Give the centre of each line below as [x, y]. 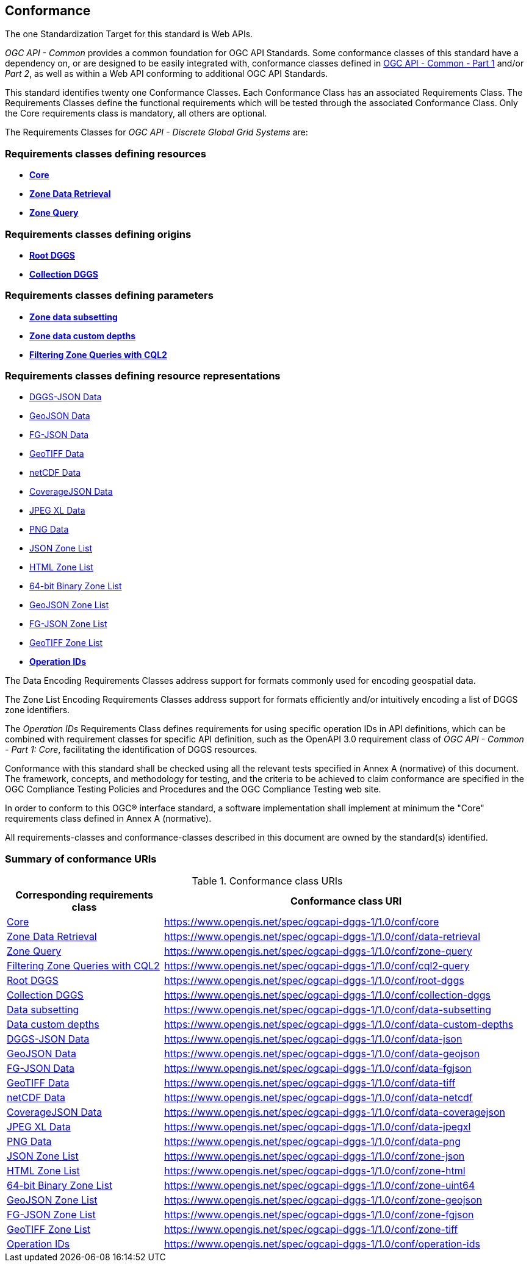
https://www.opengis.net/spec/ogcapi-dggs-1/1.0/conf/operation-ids [322, 1244]
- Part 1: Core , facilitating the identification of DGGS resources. [131, 750]
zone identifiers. [38, 710]
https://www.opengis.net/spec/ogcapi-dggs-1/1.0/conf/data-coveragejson [335, 1112]
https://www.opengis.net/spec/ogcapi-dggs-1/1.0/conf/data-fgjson [318, 1068]
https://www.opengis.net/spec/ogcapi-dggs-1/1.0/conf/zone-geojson [323, 1200]
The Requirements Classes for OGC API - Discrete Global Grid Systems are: [157, 132]
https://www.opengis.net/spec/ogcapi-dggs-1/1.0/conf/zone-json [315, 1156]
